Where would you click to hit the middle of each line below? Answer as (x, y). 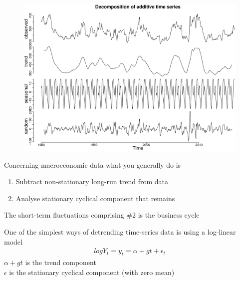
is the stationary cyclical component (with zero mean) (92, 272)
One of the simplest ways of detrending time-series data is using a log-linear (120, 231)
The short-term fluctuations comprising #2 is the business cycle (102, 215)
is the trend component (61, 262)
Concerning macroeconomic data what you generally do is (93, 164)
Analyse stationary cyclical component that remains (95, 198)
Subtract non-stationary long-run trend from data (92, 181)
